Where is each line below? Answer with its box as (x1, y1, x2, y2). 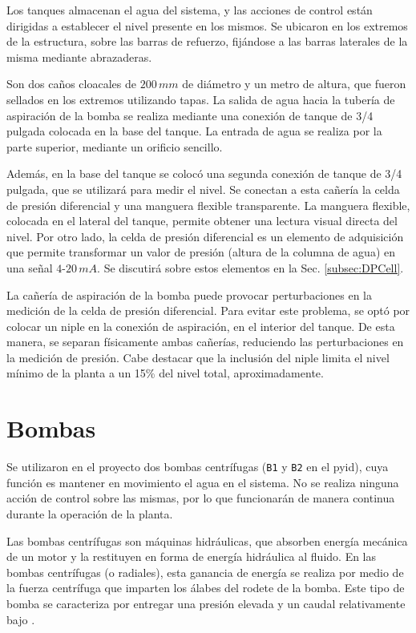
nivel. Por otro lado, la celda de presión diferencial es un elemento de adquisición (6, 228, 404, 244)
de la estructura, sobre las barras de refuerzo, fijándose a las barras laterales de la (6, 33, 408, 50)
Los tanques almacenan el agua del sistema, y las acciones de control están (6, 2, 373, 18)
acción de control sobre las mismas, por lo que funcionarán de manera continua (6, 490, 395, 506)
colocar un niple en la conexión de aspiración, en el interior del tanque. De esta (6, 317, 395, 334)
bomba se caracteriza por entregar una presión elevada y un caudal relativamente (6, 595, 406, 611)
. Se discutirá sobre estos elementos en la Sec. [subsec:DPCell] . (97, 259, 404, 276)
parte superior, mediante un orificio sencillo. (6, 138, 223, 155)
